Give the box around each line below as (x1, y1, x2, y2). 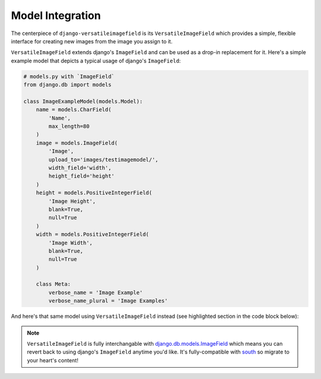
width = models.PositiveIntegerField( (36, 231, 149, 238)
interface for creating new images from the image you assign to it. (11, 37, 172, 45)
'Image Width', (48, 239, 93, 246)
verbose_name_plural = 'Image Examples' (48, 298, 168, 304)
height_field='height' (48, 173, 115, 179)
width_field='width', (48, 165, 112, 171)
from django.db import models (23, 81, 112, 89)
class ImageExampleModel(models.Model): (23, 98, 143, 105)
